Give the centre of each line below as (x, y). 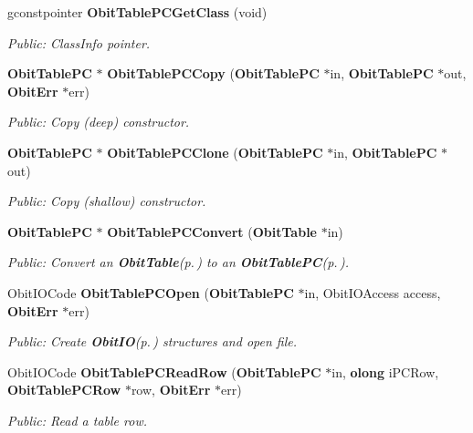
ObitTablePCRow (64, 390)
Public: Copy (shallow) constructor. (107, 201)
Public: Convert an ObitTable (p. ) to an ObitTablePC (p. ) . (178, 262)
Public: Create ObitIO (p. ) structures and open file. (152, 341)
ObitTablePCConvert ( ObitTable (212, 231)
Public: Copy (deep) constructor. (99, 122)
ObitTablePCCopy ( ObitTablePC (213, 73)
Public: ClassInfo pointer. (79, 42)
